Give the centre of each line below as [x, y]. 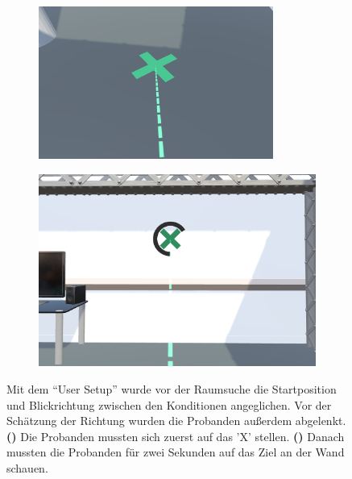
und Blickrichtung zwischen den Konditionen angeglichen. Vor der [169, 404]
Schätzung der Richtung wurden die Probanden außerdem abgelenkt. [176, 421]
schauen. [27, 467]
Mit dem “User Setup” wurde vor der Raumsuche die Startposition [172, 389]
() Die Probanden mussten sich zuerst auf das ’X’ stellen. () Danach [176, 436]
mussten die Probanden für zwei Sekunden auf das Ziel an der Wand [176, 452]
